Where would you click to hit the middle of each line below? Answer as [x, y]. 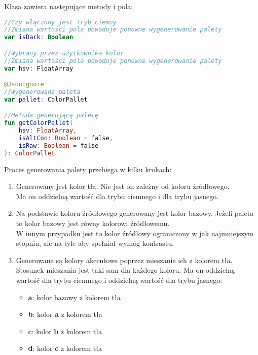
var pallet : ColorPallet [46, 99]
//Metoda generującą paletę [51, 116]
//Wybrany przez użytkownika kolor [64, 53]
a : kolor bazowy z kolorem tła [74, 297]
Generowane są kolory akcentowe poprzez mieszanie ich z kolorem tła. [124, 260]
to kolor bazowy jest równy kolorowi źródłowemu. [93, 223]
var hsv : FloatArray [39, 68]
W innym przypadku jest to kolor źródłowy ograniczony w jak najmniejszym [135, 233]
